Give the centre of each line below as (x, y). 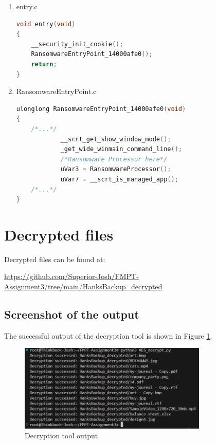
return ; (44, 64)
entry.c (27, 6)
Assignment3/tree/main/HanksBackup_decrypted (83, 286)
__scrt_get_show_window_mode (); (116, 139)
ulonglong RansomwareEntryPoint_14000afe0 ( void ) (101, 109)
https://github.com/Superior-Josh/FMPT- (71, 276)
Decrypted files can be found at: (55, 259)
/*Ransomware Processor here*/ (114, 159)
